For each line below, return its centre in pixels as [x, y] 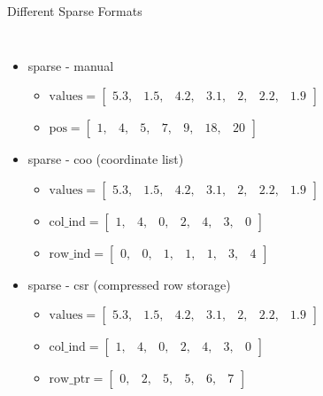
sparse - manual [71, 65]
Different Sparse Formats [75, 11]
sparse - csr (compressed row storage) [129, 284]
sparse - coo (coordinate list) [106, 159]
